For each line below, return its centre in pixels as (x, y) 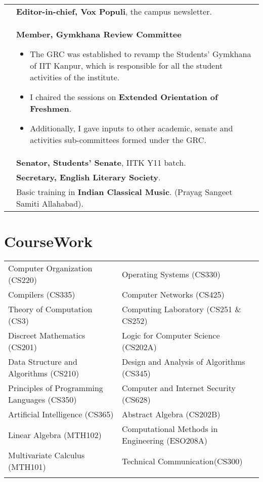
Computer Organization (50, 268)
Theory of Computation (50, 309)
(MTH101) (27, 467)
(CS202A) (139, 347)
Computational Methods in (170, 429)
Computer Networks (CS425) (173, 295)
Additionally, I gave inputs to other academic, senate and (131, 128)
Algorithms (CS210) (44, 373)
